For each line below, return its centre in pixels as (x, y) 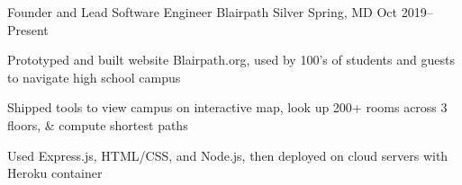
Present (28, 29)
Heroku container (55, 173)
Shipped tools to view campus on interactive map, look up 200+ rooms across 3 (227, 107)
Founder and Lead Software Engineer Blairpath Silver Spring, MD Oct (203, 12)
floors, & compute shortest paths (98, 124)
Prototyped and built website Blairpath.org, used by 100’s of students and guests (231, 60)
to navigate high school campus (94, 77)
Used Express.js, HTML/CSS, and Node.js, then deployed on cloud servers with (228, 155)
